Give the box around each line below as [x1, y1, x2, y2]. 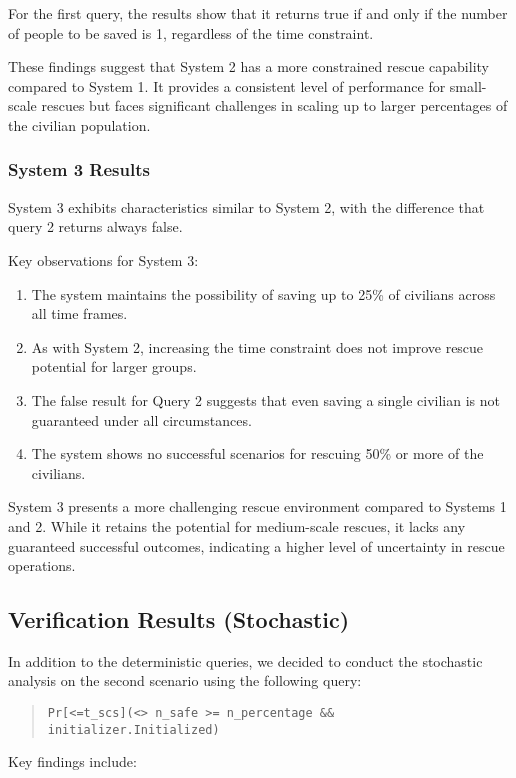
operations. [8, 555, 76, 576]
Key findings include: [8, 751, 137, 772]
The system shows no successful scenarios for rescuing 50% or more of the [31, 443, 484, 464]
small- [449, 75, 487, 96]
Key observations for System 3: [8, 249, 199, 270]
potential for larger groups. [31, 356, 197, 377]
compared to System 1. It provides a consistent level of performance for [8, 75, 446, 96]
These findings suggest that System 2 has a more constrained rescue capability [8, 56, 489, 77]
